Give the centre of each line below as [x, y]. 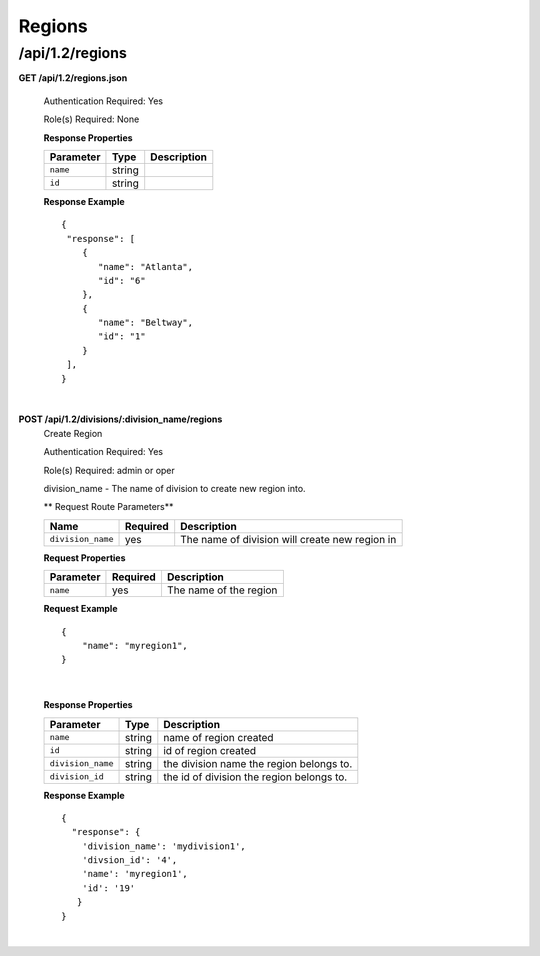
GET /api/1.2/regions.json [73, 78]
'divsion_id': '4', [129, 860]
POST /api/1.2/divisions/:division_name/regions [120, 419]
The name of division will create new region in [288, 539]
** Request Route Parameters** [108, 507]
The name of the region [222, 590]
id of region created [210, 750]
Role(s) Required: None [91, 119]
